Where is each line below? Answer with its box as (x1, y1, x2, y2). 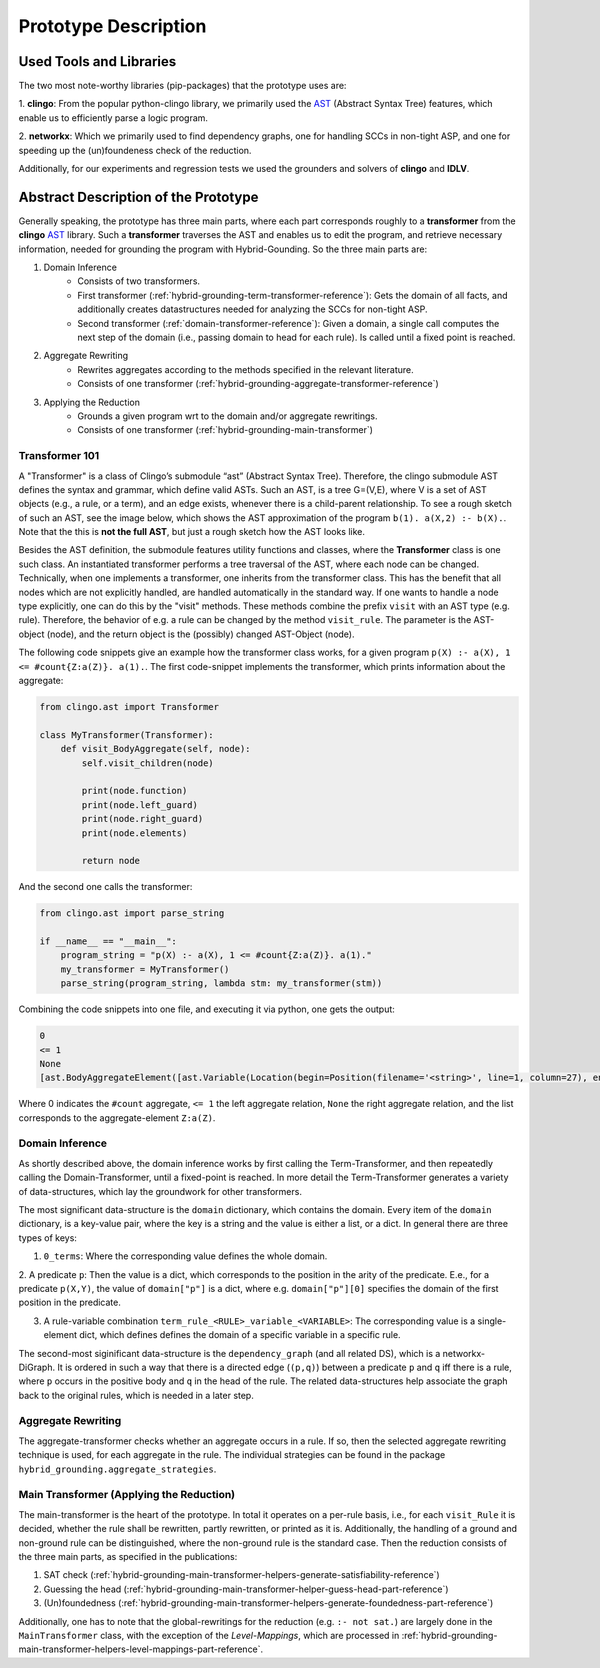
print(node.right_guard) (81, 813, 204, 825)
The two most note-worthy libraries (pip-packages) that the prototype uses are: (18, 80, 347, 92)
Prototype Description (18, 15, 207, 37)
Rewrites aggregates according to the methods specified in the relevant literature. (77, 363, 414, 375)
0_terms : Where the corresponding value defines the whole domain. (43, 1250, 328, 1262)
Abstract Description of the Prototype (18, 188, 259, 205)
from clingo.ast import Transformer (39, 701, 220, 712)
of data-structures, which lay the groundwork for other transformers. (18, 1185, 302, 1197)
